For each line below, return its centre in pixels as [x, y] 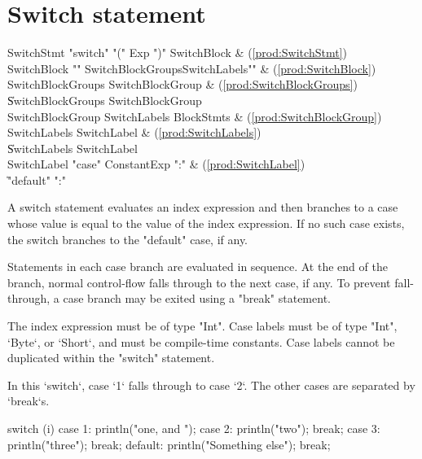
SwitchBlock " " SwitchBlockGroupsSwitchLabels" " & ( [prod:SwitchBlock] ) [192, 68]
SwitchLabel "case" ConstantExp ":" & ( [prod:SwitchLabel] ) [156, 164]
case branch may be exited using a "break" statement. [197, 298]
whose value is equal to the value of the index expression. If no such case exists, [206, 223]
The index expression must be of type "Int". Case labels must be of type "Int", [202, 326]
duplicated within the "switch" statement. [111, 358]
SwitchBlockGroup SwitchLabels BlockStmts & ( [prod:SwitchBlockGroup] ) [195, 116]
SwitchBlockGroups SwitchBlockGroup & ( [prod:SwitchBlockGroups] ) [182, 84]
